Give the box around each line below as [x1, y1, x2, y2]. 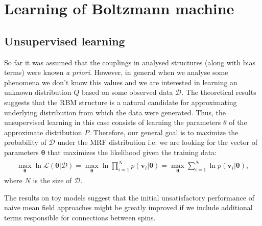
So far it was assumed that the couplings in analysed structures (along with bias [4, 57, 255, 67]
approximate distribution [4, 127, 82, 137]
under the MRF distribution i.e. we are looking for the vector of [57, 137, 257, 147]
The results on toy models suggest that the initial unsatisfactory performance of [4, 192, 254, 203]
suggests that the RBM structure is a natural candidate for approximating [4, 96, 237, 107]
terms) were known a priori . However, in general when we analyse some [4, 67, 228, 78]
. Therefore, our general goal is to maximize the [89, 127, 239, 137]
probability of [4, 137, 46, 147]
